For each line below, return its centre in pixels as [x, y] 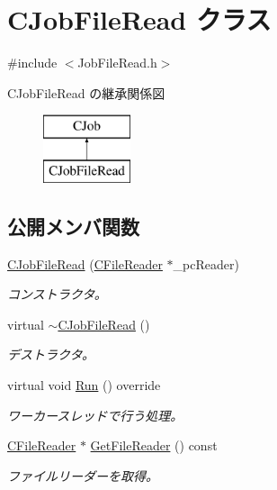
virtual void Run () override [84, 385]
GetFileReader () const [154, 445]
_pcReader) [206, 263]
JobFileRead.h [117, 63]
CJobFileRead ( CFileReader [85, 263]
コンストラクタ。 [57, 294]
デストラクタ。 [51, 354]
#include [32, 63]
